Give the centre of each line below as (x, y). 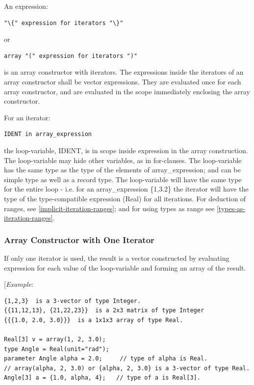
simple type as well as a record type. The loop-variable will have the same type (123, 179)
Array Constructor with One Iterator (79, 239)
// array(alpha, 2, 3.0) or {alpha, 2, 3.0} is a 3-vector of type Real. (127, 368)
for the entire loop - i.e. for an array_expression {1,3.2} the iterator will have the (126, 189)
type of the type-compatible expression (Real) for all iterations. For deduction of (125, 198)
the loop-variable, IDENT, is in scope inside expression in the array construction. (126, 150)
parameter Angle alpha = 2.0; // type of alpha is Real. (106, 359)
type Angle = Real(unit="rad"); (57, 349)
